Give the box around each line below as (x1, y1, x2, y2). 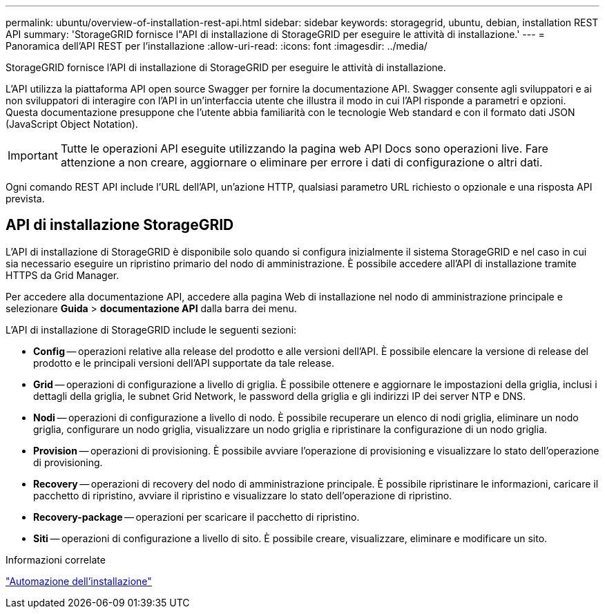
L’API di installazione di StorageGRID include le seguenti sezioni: (6, 323, 297, 336)
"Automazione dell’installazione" (6, 575, 152, 587)
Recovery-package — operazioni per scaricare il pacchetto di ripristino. (33, 510, 360, 523)
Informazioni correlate (6, 553, 106, 566)
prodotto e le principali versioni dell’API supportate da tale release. (33, 356, 335, 369)
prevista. (6, 193, 45, 204)
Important (8, 148, 58, 162)
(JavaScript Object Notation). (6, 118, 138, 130)
